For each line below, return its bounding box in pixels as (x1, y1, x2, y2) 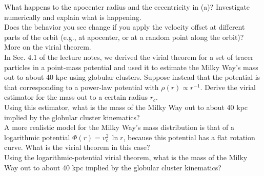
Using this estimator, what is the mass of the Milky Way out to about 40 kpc (4, 101, 248, 112)
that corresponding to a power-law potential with (4, 81, 159, 92)
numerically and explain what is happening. (4, 11, 141, 22)
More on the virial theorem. (4, 41, 91, 52)
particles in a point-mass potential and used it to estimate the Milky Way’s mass (4, 61, 258, 72)
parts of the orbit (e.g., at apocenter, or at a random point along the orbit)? (4, 31, 244, 42)
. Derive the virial (200, 81, 256, 92)
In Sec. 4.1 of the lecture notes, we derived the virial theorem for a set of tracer (4, 51, 254, 62)
